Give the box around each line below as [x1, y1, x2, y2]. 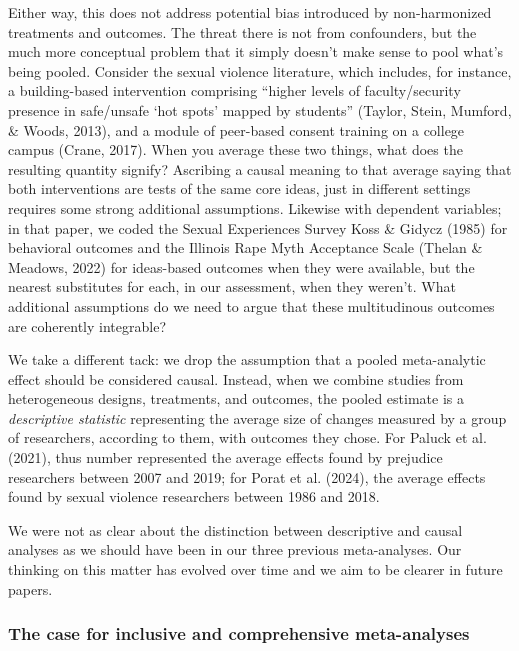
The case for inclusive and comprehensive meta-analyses [8, 621, 470, 646]
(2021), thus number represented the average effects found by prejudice [8, 447, 443, 468]
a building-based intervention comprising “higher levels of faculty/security [8, 80, 461, 101]
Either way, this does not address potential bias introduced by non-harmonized [8, 2, 492, 22]
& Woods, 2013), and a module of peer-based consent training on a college [8, 119, 465, 140]
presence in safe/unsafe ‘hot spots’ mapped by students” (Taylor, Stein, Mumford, [8, 99, 512, 120]
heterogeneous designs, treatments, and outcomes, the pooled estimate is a [8, 388, 464, 409]
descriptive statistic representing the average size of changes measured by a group [8, 407, 507, 428]
